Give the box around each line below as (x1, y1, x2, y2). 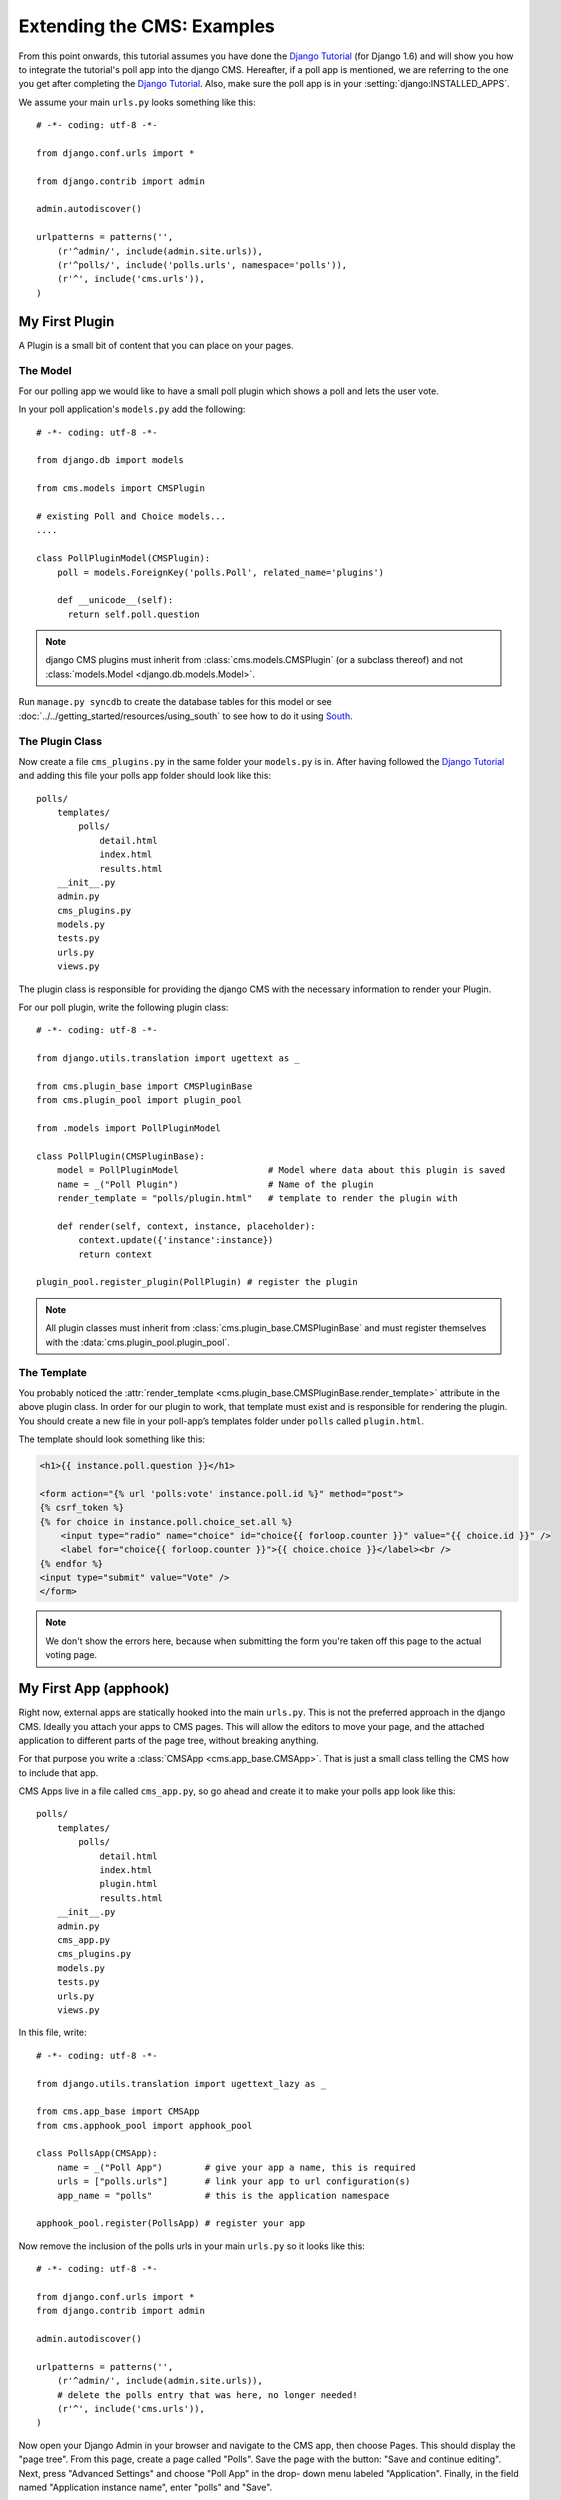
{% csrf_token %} (39, 1502, 125, 1514)
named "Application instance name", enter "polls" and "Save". (18, 2481, 273, 2494)
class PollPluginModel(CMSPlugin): (36, 553, 211, 564)
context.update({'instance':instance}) (78, 1235, 274, 1246)
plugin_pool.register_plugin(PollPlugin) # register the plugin (36, 1276, 359, 1288)
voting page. (45, 1649, 98, 1661)
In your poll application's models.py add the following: (18, 403, 246, 415)
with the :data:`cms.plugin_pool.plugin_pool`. (45, 1336, 230, 1348)
